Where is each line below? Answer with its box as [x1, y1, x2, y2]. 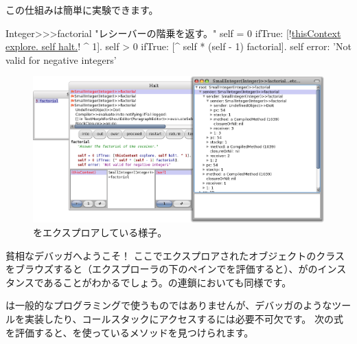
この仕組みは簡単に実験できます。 [5, 3, 159, 16]
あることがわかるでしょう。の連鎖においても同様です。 [43, 275, 292, 289]
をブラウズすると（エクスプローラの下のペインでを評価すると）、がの [5, 262, 318, 276]
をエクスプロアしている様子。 [33, 225, 168, 239]
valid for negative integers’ [5, 52, 117, 67]
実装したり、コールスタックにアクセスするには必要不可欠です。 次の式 [24, 311, 343, 325]
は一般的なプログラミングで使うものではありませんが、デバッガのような [5, 298, 332, 312]
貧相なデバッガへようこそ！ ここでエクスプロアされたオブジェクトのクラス [5, 248, 345, 262]
